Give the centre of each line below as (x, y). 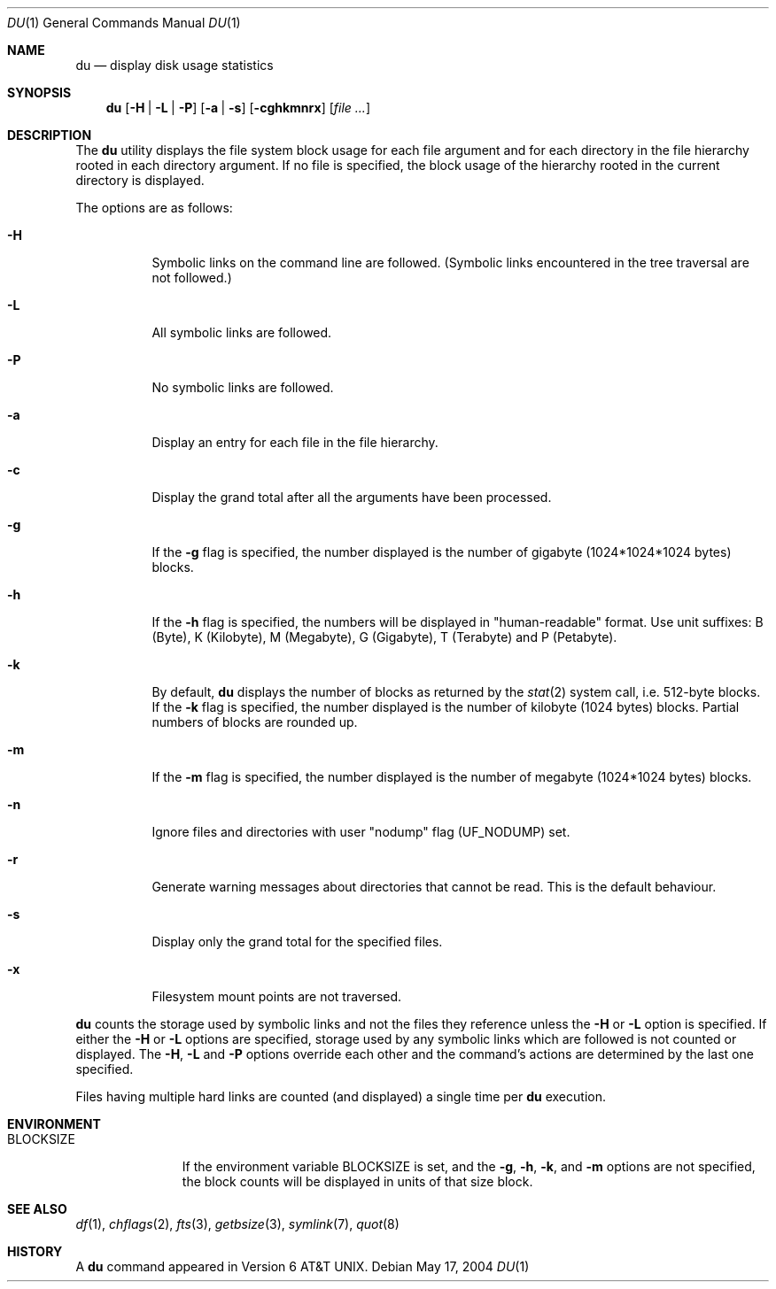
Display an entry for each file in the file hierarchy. (295, 442)
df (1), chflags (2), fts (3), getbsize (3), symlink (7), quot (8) (237, 1224)
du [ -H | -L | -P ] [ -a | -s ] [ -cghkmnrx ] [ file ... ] (238, 108)
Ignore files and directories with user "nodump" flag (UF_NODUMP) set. (361, 832)
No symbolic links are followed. (243, 387)
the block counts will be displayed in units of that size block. (357, 1181)
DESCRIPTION (50, 135)
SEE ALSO (37, 1209)
